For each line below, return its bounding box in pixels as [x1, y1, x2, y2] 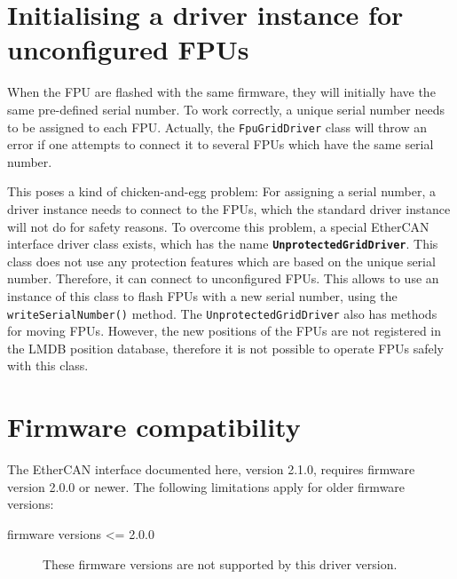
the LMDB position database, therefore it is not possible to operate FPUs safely [7, 338, 445, 357]
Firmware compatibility [7, 408, 301, 445]
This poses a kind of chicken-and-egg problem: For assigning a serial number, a [7, 182, 437, 201]
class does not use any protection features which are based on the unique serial [7, 251, 436, 270]
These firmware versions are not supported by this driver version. [43, 554, 398, 573]
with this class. [7, 356, 89, 375]
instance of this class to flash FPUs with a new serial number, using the [7, 286, 398, 305]
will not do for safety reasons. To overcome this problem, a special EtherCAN [7, 217, 429, 235]
